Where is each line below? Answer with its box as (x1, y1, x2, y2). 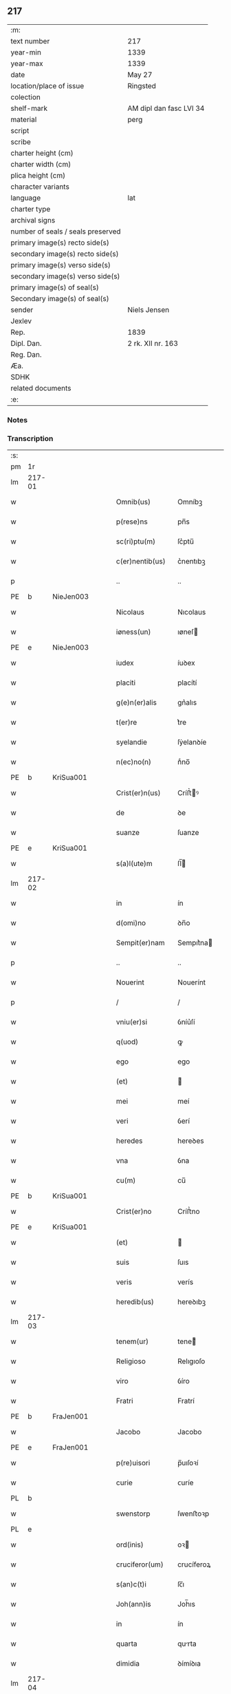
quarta (115, 1639, 137, 1649)
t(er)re (115, 718, 137, 727)
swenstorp (115, 1509, 151, 1518)
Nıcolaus (177, 608, 206, 617)
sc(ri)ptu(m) (115, 537, 156, 546)
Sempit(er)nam (115, 938, 165, 948)
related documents (10, 383, 71, 393)
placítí (177, 678, 197, 688)
